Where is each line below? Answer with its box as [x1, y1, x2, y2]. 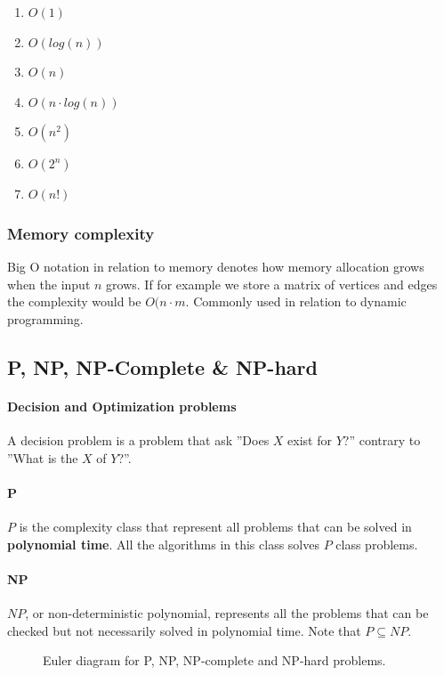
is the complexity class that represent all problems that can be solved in [19, 517, 412, 536]
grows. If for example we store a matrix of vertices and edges [106, 274, 438, 293]
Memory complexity [7, 222, 155, 244]
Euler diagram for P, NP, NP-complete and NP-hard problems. [43, 651, 386, 670]
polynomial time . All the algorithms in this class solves [7, 534, 319, 553]
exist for [287, 431, 332, 450]
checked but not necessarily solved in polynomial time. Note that [7, 621, 361, 639]
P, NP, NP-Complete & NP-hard [7, 353, 318, 380]
